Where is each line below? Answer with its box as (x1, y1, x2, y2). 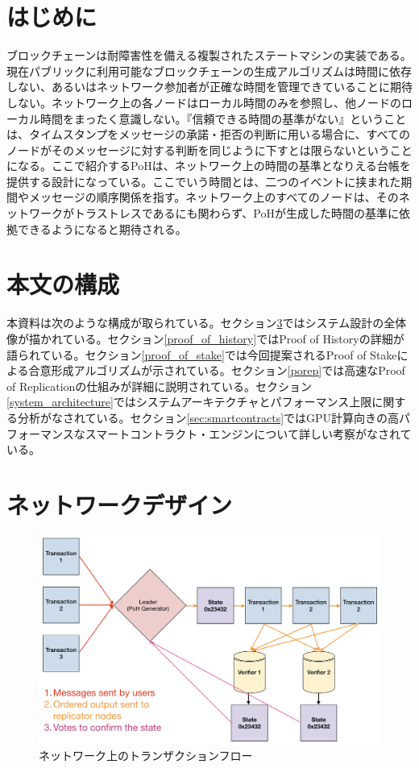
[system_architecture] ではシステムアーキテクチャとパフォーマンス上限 (6, 393, 372, 410)
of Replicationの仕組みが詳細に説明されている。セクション (6, 377, 312, 394)
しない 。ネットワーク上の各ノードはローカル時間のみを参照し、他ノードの (6, 93, 401, 110)
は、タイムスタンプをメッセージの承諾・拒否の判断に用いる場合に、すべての (6, 126, 411, 143)
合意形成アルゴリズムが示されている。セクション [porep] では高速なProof (28, 362, 405, 379)
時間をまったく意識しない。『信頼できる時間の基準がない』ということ (39, 110, 407, 127)
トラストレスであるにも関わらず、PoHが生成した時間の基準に (73, 205, 399, 222)
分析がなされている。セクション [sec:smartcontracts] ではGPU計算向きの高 (17, 409, 400, 426)
